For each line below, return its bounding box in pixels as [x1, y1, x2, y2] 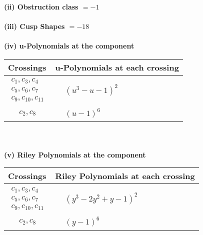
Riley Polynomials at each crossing [55, 170, 195, 182]
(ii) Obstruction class [4, 1, 78, 11]
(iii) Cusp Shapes [4, 21, 65, 31]
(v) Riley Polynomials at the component [4, 149, 146, 159]
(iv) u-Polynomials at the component [4, 40, 134, 51]
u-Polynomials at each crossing [55, 61, 179, 73]
